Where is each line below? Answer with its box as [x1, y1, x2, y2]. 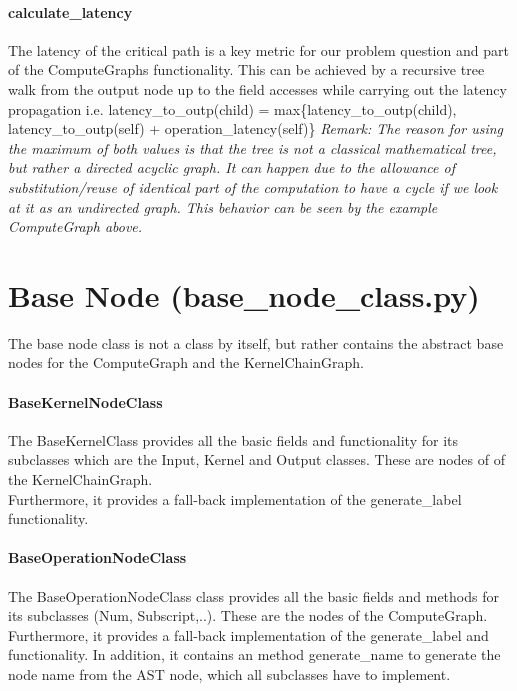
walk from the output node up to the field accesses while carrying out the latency [8, 78, 507, 99]
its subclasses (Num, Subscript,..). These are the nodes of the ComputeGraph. [8, 605, 488, 626]
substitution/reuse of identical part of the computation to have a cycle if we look [8, 176, 498, 197]
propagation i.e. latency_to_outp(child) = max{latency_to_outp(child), [8, 98, 457, 119]
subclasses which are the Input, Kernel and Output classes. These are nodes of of [8, 449, 505, 470]
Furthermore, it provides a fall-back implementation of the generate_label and [8, 624, 489, 645]
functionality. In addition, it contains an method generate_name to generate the [8, 644, 501, 665]
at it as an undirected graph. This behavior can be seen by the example [8, 196, 438, 217]
